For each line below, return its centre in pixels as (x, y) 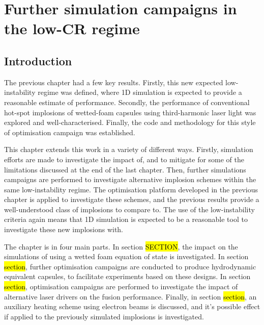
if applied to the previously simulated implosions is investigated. (104, 316)
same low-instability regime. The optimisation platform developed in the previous (131, 189)
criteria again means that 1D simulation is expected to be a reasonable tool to (126, 219)
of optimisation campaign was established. (70, 132)
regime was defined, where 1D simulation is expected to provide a (140, 92)
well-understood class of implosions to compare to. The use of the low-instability (129, 209)
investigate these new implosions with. (64, 229)
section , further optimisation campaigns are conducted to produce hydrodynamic (130, 266)
